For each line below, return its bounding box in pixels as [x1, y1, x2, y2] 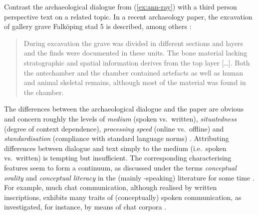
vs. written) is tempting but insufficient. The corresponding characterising [4, 152, 232, 163]
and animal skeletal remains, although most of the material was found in [23, 77, 246, 87]
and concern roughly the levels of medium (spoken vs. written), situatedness [4, 113, 237, 123]
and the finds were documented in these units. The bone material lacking [23, 47, 248, 58]
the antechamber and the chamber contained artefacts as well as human [23, 67, 244, 77]
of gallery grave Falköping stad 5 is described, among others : [4, 21, 192, 31]
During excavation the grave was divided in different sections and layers [23, 37, 244, 48]
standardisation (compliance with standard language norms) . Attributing [4, 133, 229, 143]
